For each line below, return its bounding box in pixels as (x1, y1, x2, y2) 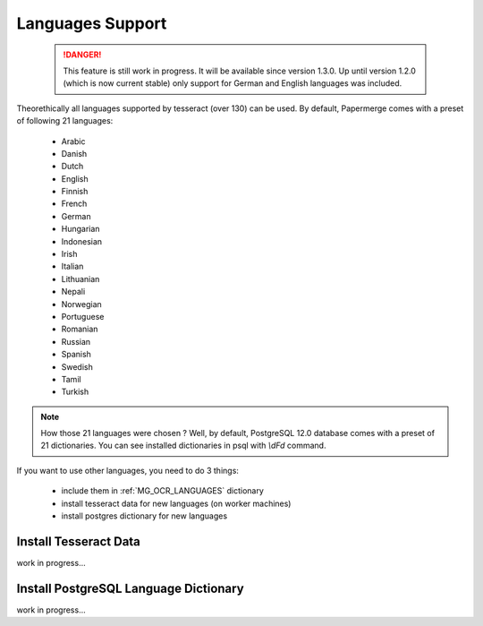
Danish (61, 148, 88, 159)
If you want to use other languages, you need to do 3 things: (16, 465, 239, 476)
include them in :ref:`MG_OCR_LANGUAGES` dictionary (61, 485, 264, 496)
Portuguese (61, 311, 105, 322)
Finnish (61, 186, 89, 197)
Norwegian (61, 298, 102, 309)
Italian (61, 261, 84, 272)
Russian (61, 336, 91, 347)
